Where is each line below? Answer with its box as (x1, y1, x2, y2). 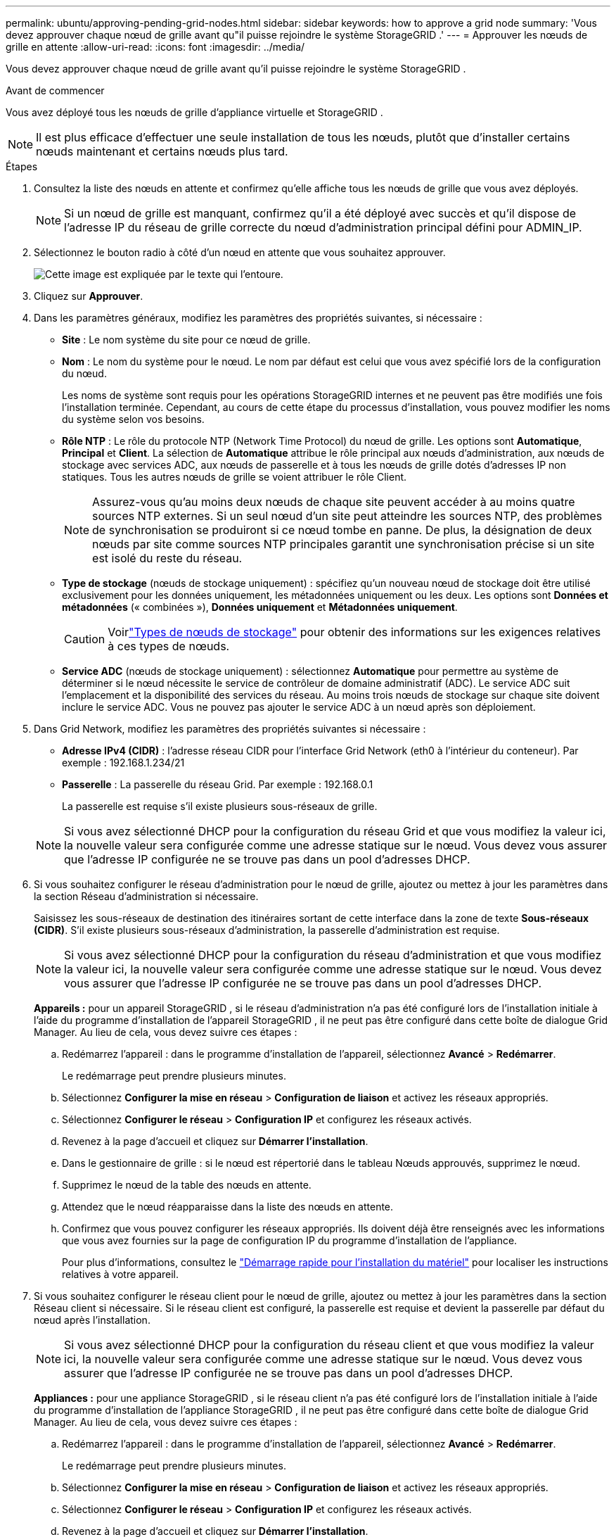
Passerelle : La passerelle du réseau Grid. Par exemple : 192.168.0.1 (62, 778, 373, 790)
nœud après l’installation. (34, 1314, 150, 1326)
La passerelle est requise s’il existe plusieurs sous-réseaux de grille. (62, 800, 378, 812)
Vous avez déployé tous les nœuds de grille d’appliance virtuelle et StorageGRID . (6, 106, 383, 118)
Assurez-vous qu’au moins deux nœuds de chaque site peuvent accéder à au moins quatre (92, 495, 575, 509)
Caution (64, 632, 105, 646)
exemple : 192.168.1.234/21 (62, 757, 185, 769)
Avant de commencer (6, 84, 105, 96)
